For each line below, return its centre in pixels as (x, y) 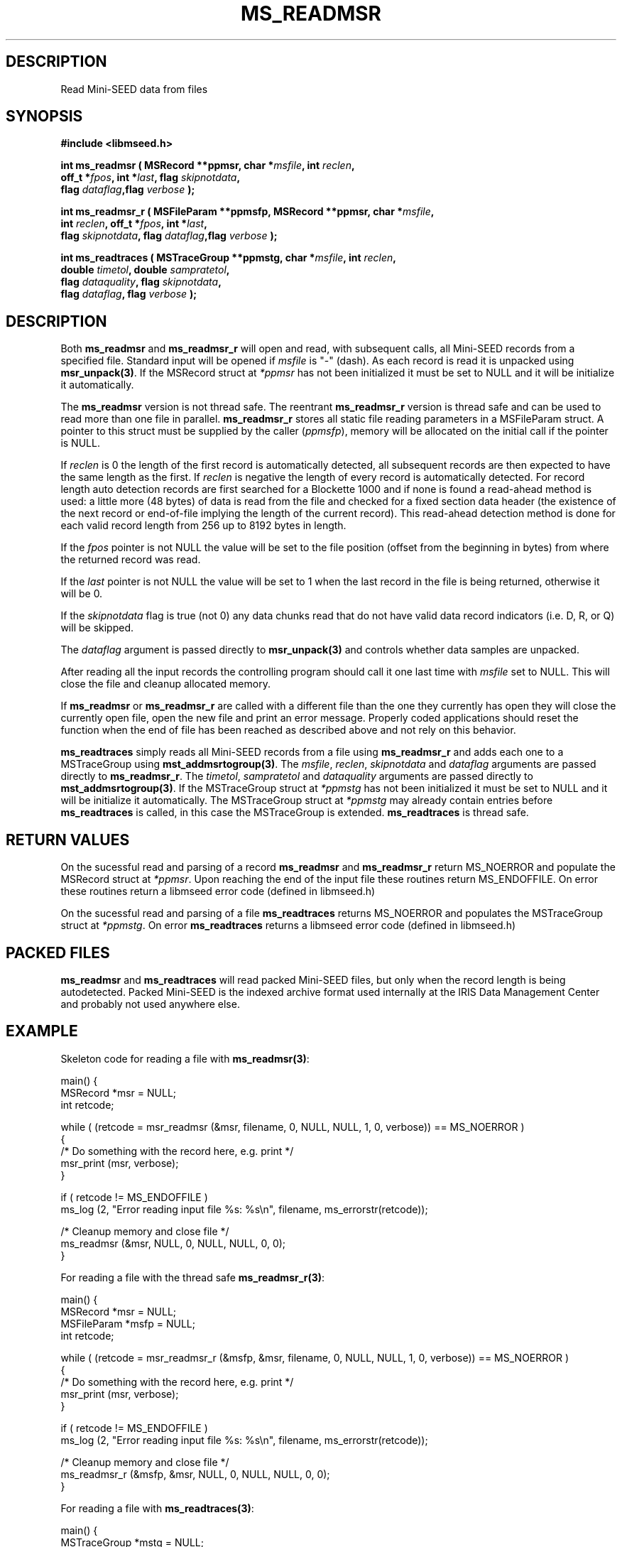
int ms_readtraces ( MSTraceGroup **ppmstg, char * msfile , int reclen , (228, 258)
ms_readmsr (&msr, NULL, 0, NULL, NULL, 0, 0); (173, 1243)
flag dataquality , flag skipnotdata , (141, 282)
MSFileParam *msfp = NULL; (128, 1323)
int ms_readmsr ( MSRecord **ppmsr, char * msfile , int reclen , (208, 165)
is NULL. (80, 443)
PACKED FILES (58, 952)
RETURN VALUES (68, 840)
